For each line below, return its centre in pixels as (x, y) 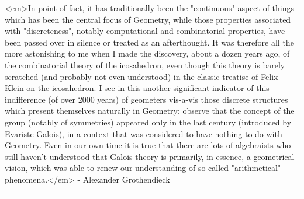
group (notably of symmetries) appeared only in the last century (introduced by (148, 122)
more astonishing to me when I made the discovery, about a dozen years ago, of (147, 53)
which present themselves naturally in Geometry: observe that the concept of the (150, 111)
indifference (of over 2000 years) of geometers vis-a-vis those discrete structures (146, 99)
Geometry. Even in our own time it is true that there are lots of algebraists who (148, 145)
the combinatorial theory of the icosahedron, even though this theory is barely (145, 64)
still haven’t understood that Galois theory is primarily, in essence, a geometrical (150, 156)
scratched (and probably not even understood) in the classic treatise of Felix (141, 76)
